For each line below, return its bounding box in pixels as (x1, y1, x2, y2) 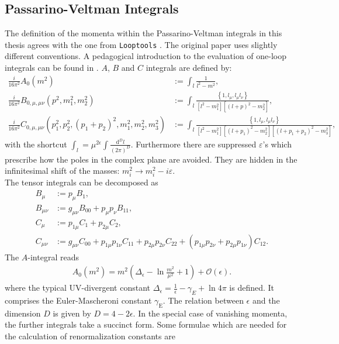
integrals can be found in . (5, 61, 99, 74)
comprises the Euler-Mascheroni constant (5, 294, 152, 307)
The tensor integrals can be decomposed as (5, 176, 158, 188)
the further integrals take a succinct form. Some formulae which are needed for (5, 318, 287, 331)
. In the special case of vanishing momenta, (133, 307, 288, 319)
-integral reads (27, 250, 79, 263)
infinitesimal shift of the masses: (5, 164, 120, 177)
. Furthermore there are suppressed (130, 137, 257, 150)
